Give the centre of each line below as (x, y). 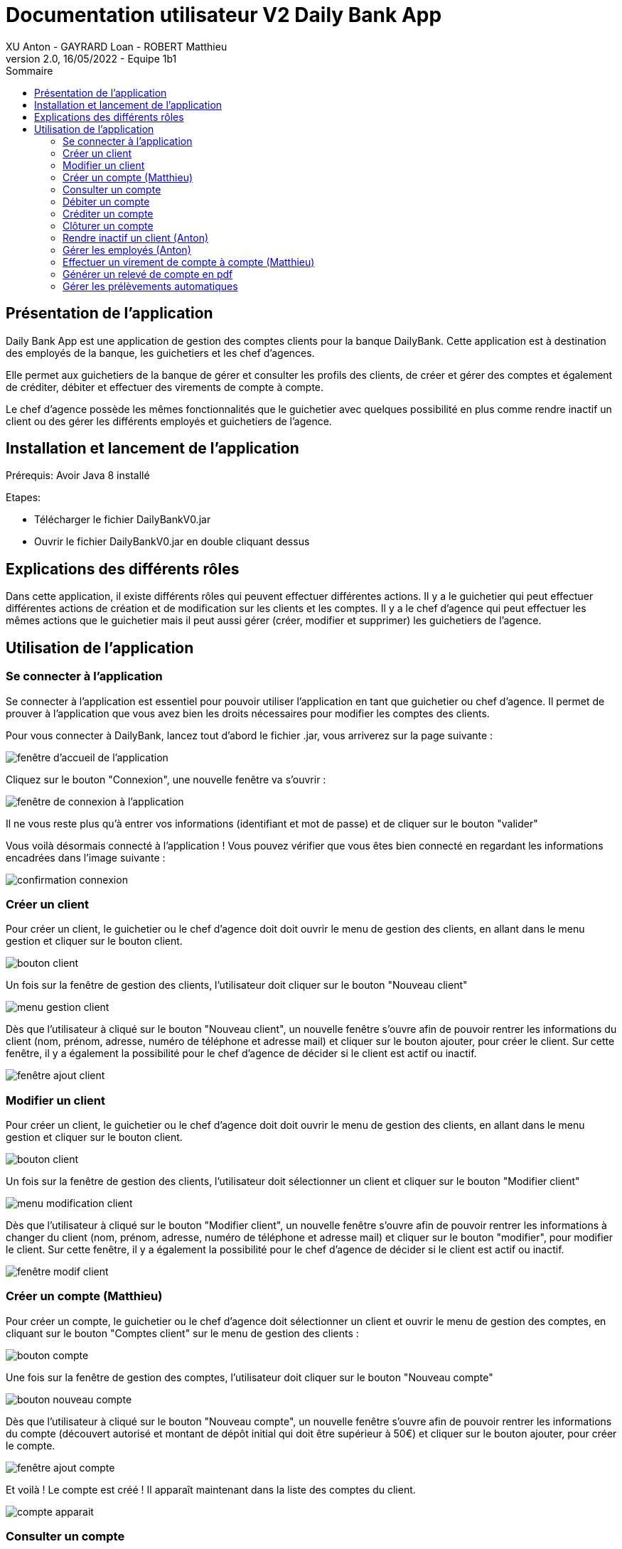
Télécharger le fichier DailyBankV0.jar (123, 520)
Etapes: (23, 498)
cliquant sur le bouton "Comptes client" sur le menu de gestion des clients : (182, 1333)
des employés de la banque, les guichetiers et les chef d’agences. (160, 353)
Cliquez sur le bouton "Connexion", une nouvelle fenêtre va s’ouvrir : (166, 779)
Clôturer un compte (108, 225)
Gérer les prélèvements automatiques (150, 286)
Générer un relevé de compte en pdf (148, 274)
